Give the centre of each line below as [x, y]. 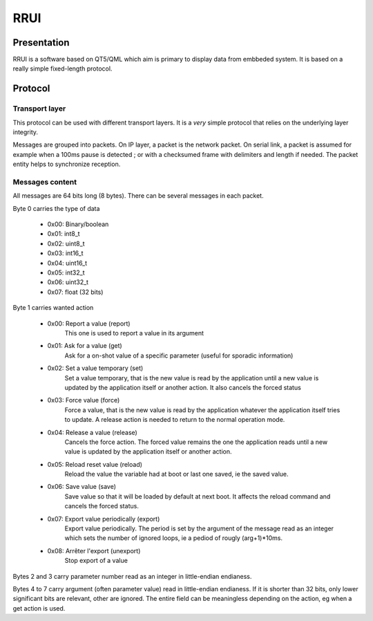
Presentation [41, 43]
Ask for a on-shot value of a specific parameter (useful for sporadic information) [179, 355]
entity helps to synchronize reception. [67, 164]
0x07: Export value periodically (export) [104, 519]
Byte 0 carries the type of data [56, 208]
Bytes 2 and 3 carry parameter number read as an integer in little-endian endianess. [132, 576]
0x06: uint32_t [68, 282]
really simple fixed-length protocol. [63, 68]
